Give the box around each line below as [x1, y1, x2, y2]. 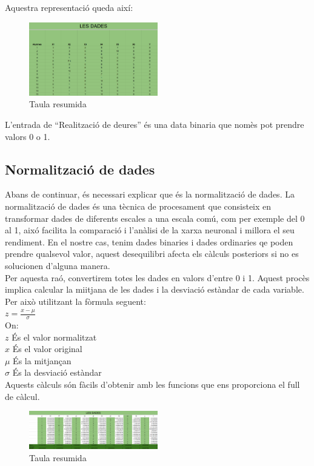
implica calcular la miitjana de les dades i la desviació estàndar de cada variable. [5, 283, 304, 296]
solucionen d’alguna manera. [5, 259, 110, 271]
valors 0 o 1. [5, 130, 50, 142]
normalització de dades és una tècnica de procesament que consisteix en [5, 199, 272, 212]
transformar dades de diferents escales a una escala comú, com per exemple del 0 [5, 211, 305, 224]
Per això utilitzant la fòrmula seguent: [5, 295, 146, 307]
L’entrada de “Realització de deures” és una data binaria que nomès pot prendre [5, 118, 304, 130]
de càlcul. [5, 390, 40, 402]
